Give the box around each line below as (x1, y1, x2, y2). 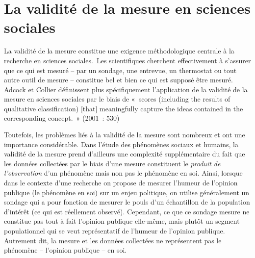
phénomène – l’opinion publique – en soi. (4, 245, 127, 255)
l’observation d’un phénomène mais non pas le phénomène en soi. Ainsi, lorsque (4, 168, 243, 178)
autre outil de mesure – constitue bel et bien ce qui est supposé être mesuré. (4, 75, 233, 85)
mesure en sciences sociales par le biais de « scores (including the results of (4, 94, 230, 104)
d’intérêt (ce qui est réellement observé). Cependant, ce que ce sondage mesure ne (4, 206, 250, 216)
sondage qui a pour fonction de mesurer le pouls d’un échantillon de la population (4, 197, 250, 207)
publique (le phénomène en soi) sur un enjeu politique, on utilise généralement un (4, 187, 250, 197)
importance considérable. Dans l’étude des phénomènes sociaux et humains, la (4, 139, 238, 149)
